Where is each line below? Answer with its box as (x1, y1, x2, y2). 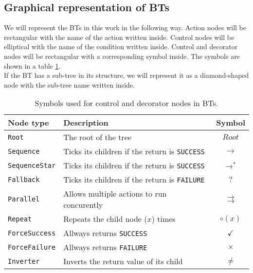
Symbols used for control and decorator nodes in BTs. (35, 97, 218, 109)
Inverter (8, 257, 40, 265)
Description (63, 117, 108, 128)
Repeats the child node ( (63, 213, 147, 225)
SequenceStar (8, 161, 56, 169)
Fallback (8, 175, 40, 183)
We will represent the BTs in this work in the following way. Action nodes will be (4, 22, 246, 33)
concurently (63, 199, 103, 211)
